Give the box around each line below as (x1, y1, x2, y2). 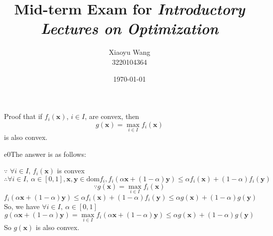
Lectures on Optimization (40, 18, 219, 39)
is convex (57, 165, 85, 176)
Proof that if (4, 111, 42, 121)
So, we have (4, 201, 40, 211)
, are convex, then (85, 111, 139, 121)
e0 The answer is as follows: (4, 148, 86, 159)
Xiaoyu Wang (109, 47, 150, 57)
